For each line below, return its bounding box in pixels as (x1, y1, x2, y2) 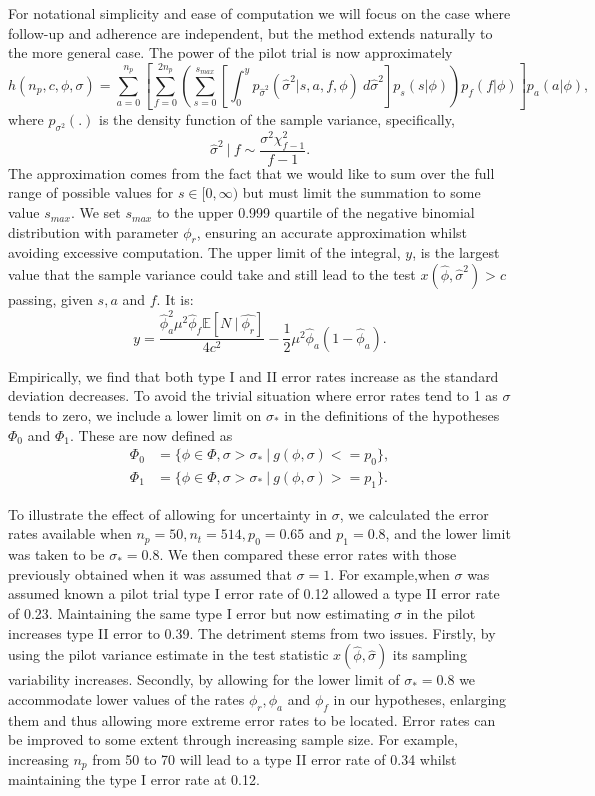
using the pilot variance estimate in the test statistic (8, 644, 329, 665)
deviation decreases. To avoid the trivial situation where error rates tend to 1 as (8, 385, 498, 406)
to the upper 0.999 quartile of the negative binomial (156, 202, 475, 223)
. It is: (156, 289, 194, 310)
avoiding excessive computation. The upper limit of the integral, (8, 242, 401, 263)
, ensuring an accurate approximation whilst (196, 221, 467, 242)
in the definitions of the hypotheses (284, 405, 500, 425)
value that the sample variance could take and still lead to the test (8, 264, 416, 285)
